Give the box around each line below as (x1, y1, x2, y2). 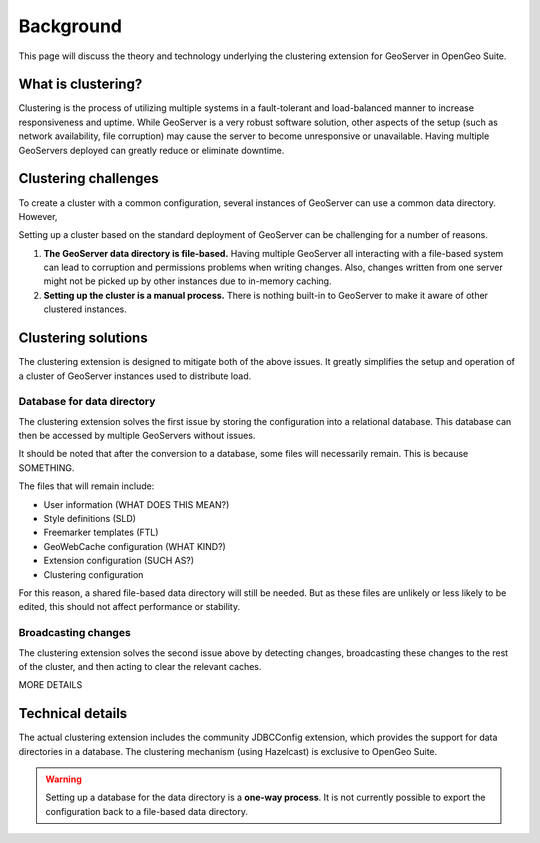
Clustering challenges (18, 170, 159, 187)
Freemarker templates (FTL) (43, 526, 159, 539)
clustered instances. (43, 303, 127, 315)
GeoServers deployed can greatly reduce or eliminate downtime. (18, 144, 285, 156)
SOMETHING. (18, 461, 75, 474)
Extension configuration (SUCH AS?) (43, 555, 195, 567)
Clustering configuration (43, 568, 144, 580)
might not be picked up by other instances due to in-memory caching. (43, 275, 332, 287)
